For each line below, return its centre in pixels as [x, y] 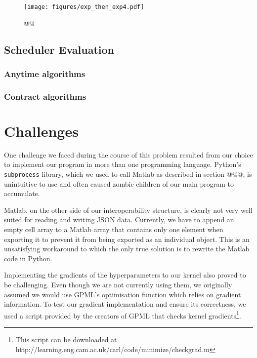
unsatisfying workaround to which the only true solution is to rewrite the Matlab [127, 249]
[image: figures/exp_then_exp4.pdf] [84, 7]
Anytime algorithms [45, 73]
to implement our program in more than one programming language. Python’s [123, 164]
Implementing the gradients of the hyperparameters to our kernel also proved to [125, 275]
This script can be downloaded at [66, 339]
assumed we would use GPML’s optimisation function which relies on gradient [123, 294]
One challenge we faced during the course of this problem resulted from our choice [128, 154]
